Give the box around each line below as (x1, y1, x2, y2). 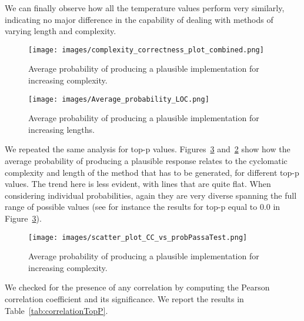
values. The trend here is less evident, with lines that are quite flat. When (5, 178, 271, 190)
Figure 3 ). (5, 212, 42, 225)
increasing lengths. (28, 123, 95, 135)
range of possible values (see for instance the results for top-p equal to (5, 200, 258, 213)
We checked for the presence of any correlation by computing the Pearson (5, 281, 270, 293)
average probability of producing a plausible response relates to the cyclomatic (5, 155, 288, 167)
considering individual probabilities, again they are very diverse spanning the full (5, 189, 297, 201)
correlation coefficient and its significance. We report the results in (5, 293, 244, 305)
